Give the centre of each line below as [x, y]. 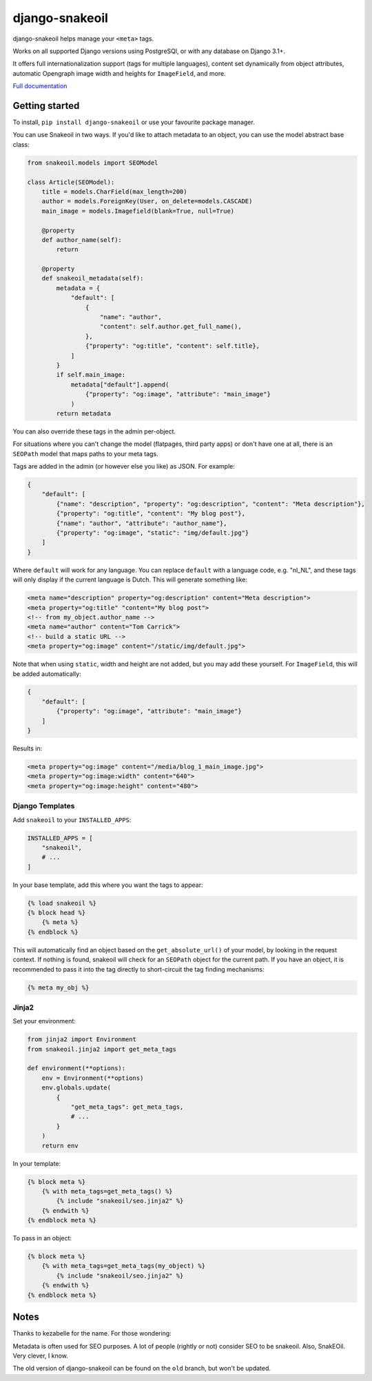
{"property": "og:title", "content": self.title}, [173, 346]
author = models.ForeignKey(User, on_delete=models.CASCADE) [147, 201]
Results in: [28, 748]
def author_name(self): [82, 240]
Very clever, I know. [41, 1356]
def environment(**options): [76, 1068]
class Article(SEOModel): [71, 182]
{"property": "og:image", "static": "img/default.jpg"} [153, 533]
